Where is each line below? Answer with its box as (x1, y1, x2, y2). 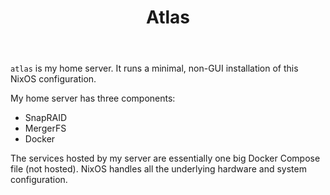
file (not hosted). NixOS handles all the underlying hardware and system (10, 163, 307, 175)
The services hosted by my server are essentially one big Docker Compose (10, 152, 321, 165)
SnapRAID (24, 112, 68, 124)
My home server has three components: (10, 92, 176, 105)
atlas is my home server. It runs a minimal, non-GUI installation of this (10, 62, 299, 75)
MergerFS (24, 122, 67, 135)
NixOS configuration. (10, 73, 97, 85)
